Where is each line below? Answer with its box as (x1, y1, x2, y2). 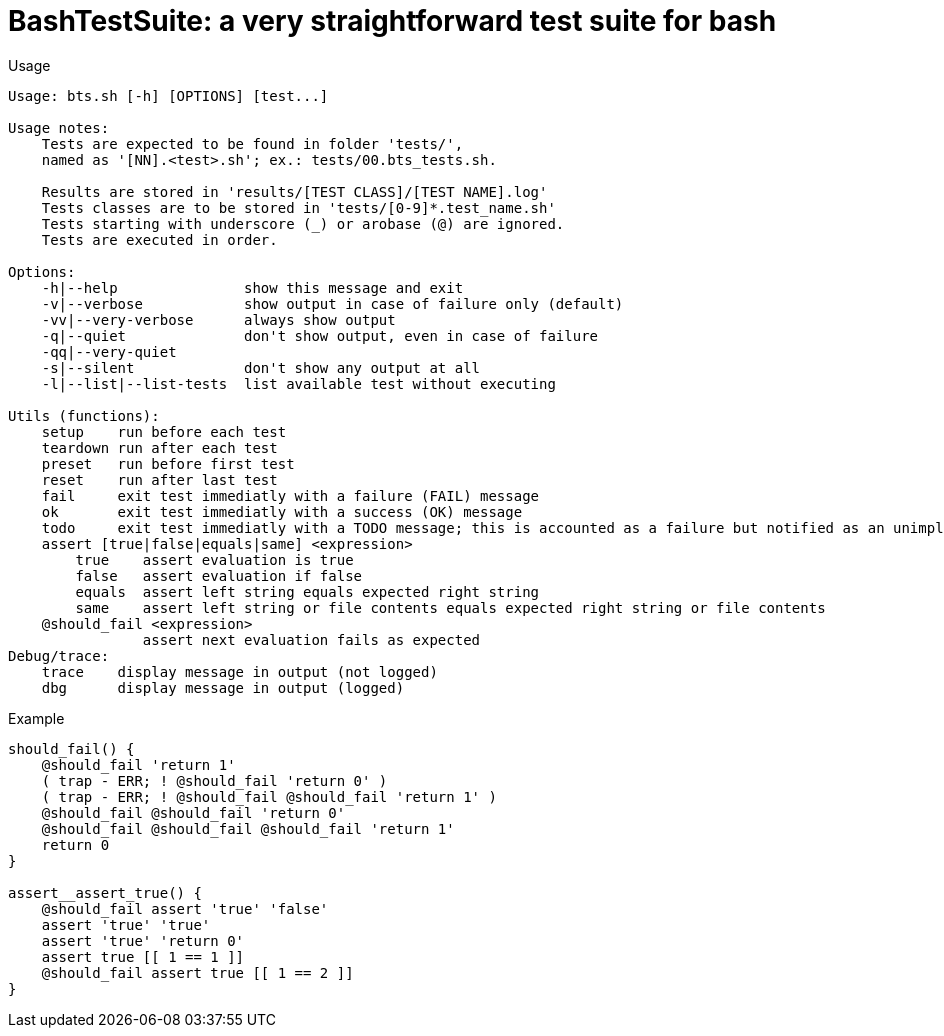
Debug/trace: (8, 647, 110, 664)
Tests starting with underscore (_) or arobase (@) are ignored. (41, 215, 565, 232)
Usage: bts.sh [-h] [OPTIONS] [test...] (8, 87, 329, 104)
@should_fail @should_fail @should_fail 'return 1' (41, 820, 455, 837)
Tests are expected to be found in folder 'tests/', (41, 135, 464, 152)
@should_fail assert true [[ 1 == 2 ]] (41, 964, 354, 981)
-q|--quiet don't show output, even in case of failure (41, 327, 599, 344)
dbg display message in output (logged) (41, 679, 405, 696)
